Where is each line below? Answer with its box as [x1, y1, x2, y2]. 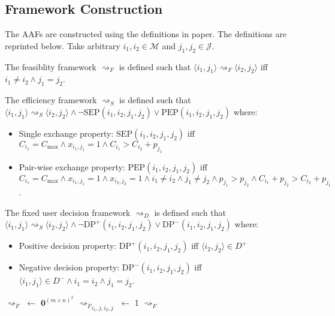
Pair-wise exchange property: [19, 160, 125, 173]
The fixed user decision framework [5, 206, 131, 218]
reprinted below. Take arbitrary [5, 39, 120, 52]
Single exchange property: [19, 127, 114, 139]
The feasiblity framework [5, 60, 96, 73]
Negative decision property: [19, 261, 120, 273]
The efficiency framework [5, 94, 97, 106]
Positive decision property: [19, 239, 117, 252]
